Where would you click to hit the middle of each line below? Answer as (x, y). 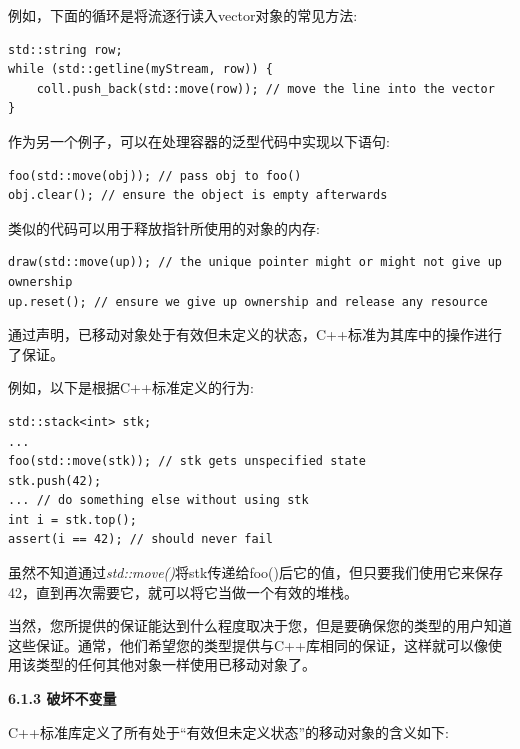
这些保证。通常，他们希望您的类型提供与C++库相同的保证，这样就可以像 (248, 644)
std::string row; (65, 49)
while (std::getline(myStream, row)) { (140, 69)
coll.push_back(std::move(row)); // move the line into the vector (265, 88)
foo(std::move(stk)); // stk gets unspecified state (187, 461)
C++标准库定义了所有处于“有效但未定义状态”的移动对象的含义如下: (228, 731)
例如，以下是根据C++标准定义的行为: (131, 387)
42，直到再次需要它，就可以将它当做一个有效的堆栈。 (183, 591)
